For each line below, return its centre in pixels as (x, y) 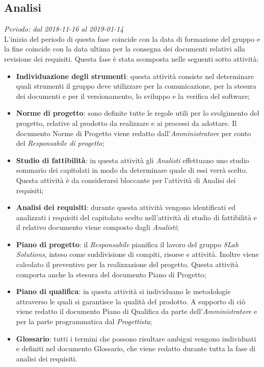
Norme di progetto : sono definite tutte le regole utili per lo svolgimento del (138, 113)
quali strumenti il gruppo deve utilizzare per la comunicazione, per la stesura (136, 86)
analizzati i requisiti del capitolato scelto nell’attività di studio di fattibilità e (136, 217)
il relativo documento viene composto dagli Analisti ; (97, 227)
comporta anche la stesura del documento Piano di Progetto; (111, 274)
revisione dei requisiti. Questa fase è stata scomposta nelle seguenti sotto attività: (131, 58)
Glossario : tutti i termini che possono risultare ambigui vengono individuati (136, 338)
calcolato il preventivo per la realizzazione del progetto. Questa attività (127, 264)
